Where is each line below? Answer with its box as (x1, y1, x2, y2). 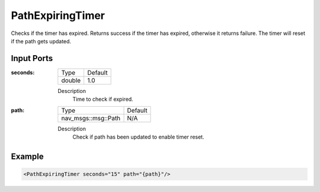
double (61, 76, 81, 84)
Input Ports (11, 53, 53, 63)
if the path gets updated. (11, 37, 71, 44)
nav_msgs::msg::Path (61, 114, 121, 122)
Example (11, 151, 44, 161)
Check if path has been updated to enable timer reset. (72, 133, 204, 140)
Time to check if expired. (72, 95, 133, 103)
